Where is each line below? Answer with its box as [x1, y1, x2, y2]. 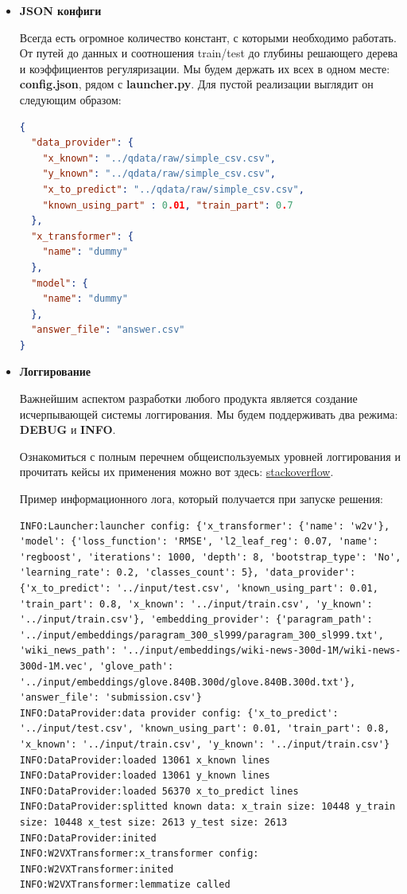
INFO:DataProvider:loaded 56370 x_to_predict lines [19, 785, 299, 797]
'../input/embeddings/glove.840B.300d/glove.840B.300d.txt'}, [19, 676, 356, 688]
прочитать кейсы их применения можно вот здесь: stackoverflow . [19, 463, 334, 480]
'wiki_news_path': [19, 645, 117, 657]
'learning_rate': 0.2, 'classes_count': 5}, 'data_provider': [19, 567, 356, 579]
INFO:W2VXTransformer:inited [19, 863, 174, 875]
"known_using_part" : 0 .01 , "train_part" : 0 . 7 [42, 199, 293, 211]
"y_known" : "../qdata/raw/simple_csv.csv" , [42, 168, 276, 180]
